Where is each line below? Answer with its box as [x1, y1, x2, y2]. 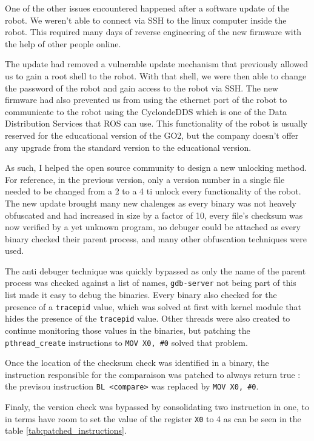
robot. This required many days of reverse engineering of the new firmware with [5, 25, 301, 38]
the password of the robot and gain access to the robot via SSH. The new [5, 81, 278, 94]
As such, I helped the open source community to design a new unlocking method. [5, 161, 307, 174]
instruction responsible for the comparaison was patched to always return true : [5, 368, 301, 380]
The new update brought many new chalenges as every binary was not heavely [5, 196, 296, 209]
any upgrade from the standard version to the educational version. [5, 141, 252, 153]
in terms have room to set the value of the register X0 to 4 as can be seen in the [5, 412, 301, 425]
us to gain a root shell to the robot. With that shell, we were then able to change [5, 69, 307, 82]
